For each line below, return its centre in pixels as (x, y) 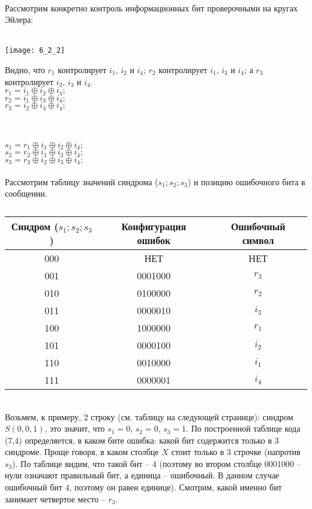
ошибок (154, 240)
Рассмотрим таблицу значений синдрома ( (82, 181)
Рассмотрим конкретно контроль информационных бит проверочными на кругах (151, 7)
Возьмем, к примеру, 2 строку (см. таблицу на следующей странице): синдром (149, 416)
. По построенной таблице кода (243, 428)
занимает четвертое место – (55, 499)
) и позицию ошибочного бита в (246, 181)
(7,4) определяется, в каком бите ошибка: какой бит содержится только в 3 (142, 440)
